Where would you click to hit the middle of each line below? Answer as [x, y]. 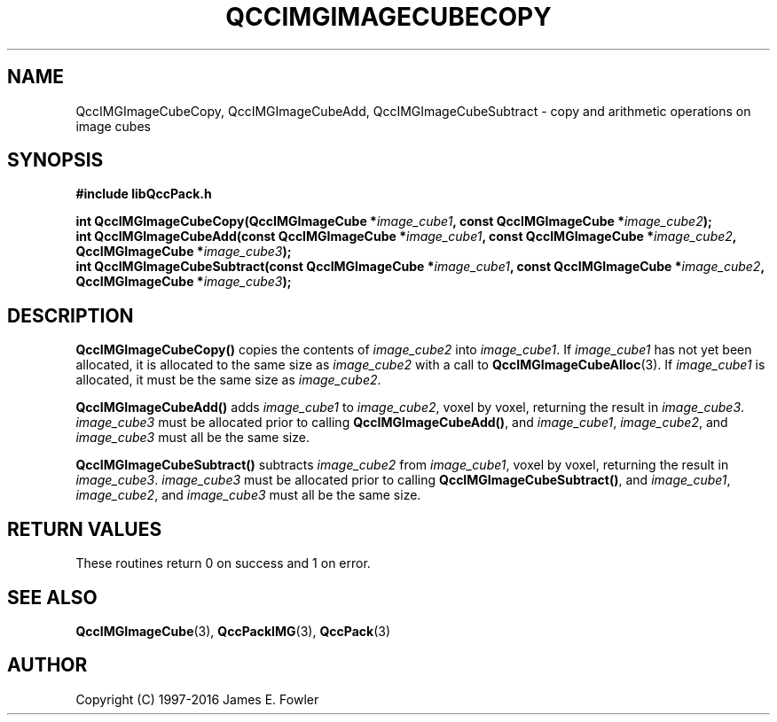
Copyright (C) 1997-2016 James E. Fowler [197, 699]
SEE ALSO [52, 597]
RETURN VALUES [85, 529]
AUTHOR [47, 665]
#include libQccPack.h [144, 194]
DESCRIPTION [71, 315]
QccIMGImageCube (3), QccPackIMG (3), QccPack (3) [233, 631]
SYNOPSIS [55, 160]
